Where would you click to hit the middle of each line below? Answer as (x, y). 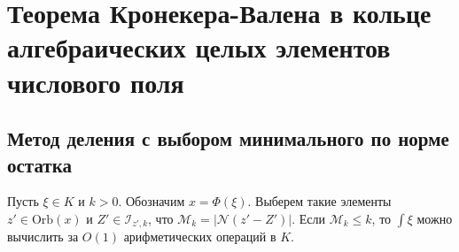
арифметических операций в (200, 237)
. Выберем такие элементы (319, 201)
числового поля (96, 82)
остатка (39, 164)
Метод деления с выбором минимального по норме (228, 138)
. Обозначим (152, 201)
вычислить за (43, 237)
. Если (308, 218)
